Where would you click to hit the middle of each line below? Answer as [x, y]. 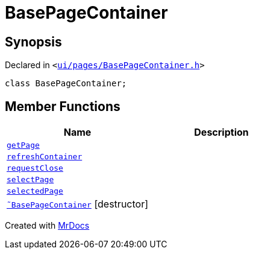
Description [221, 132]
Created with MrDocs [47, 226]
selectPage [30, 180]
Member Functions [63, 106]
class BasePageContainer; [66, 84]
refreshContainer [45, 157]
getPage [23, 145]
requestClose [35, 168]
